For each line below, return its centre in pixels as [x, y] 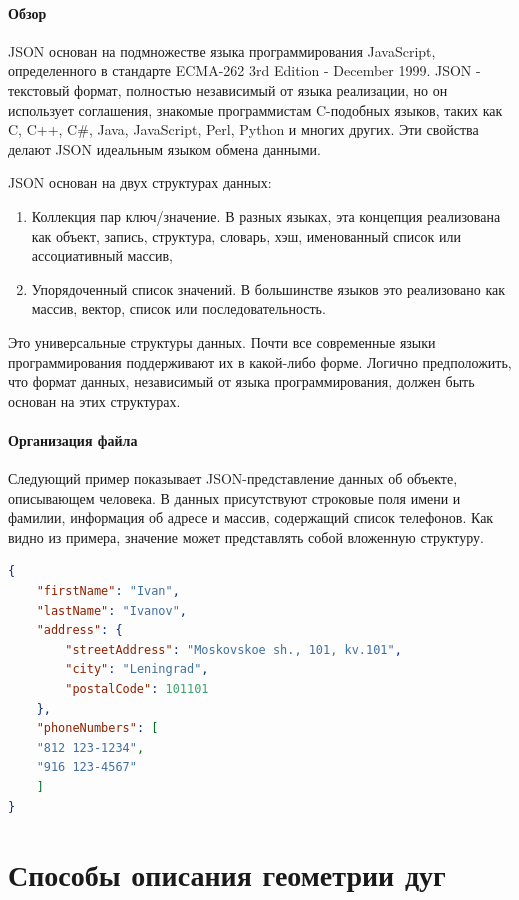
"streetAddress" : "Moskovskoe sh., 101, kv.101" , [233, 649]
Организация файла [73, 439]
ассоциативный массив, [102, 255]
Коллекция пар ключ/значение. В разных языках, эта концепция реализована [266, 215]
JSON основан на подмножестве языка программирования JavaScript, [222, 50]
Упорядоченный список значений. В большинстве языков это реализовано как [268, 288]
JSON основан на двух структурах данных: [140, 182]
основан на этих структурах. [94, 400]
